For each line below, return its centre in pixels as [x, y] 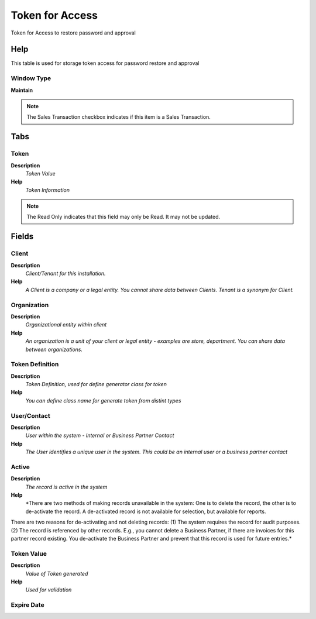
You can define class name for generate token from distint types [103, 400]
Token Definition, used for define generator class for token [96, 384]
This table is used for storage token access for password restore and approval [105, 63]
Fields [22, 237]
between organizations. [54, 349]
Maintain [22, 90]
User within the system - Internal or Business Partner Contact [100, 435]
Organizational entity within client [66, 325]
